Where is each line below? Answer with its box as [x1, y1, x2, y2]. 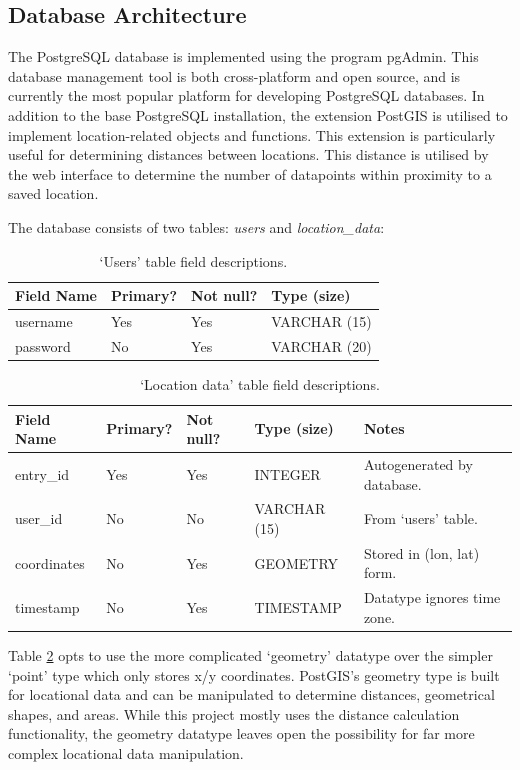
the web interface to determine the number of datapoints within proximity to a [8, 163, 492, 184]
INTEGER [254, 463, 321, 484]
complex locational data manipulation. [8, 742, 244, 763]
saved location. [8, 183, 99, 204]
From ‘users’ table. [363, 508, 478, 529]
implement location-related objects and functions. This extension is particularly [8, 124, 496, 145]
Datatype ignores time [363, 587, 501, 608]
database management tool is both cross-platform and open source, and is [8, 65, 461, 86]
